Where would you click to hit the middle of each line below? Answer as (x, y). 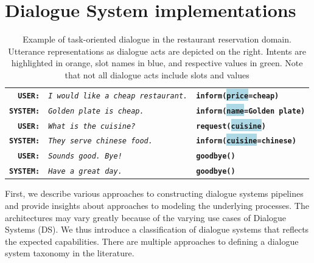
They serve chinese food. (100, 141)
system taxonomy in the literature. (70, 253)
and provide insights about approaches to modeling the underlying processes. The (157, 206)
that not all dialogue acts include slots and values (157, 74)
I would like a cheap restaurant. (118, 96)
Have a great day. (85, 172)
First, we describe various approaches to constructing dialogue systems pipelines (154, 193)
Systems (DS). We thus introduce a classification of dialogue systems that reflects (157, 229)
